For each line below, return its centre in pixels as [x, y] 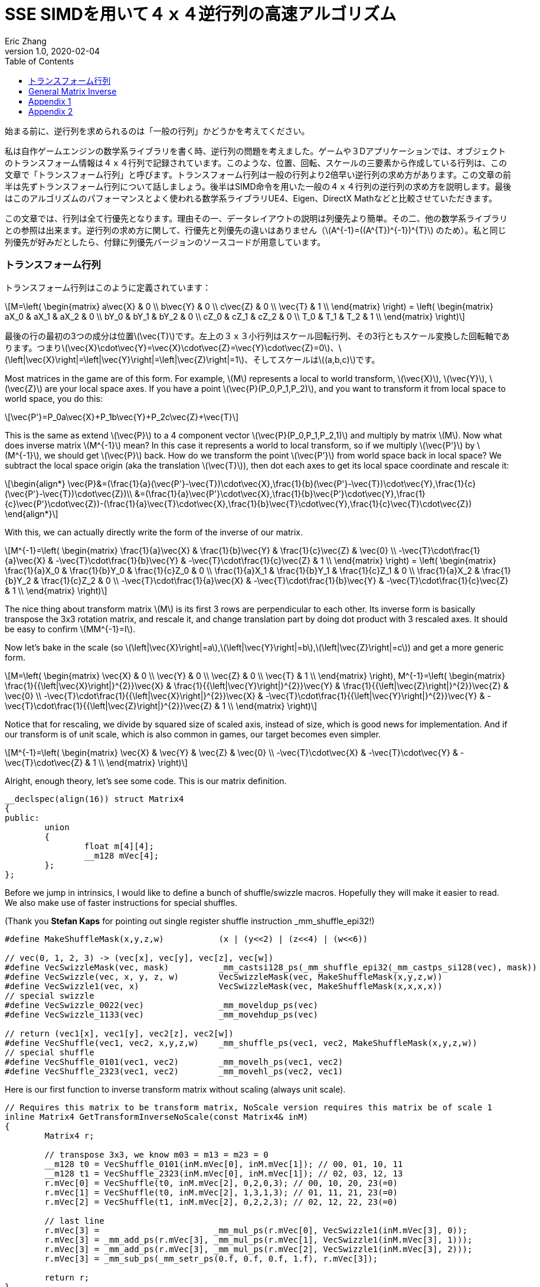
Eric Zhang [26, 41]
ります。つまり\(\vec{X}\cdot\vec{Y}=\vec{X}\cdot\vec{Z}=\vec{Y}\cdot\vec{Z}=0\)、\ [173, 347]
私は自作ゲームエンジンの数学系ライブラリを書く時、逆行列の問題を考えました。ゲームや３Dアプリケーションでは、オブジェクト [255, 151]
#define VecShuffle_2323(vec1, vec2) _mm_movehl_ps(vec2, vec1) [174, 1071]
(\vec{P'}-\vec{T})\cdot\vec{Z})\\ [68, 493]
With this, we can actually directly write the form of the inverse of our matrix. [154, 532]
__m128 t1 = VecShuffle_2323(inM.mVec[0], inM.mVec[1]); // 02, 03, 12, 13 [224, 1173]
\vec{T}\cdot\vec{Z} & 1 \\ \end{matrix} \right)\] [96, 762]
